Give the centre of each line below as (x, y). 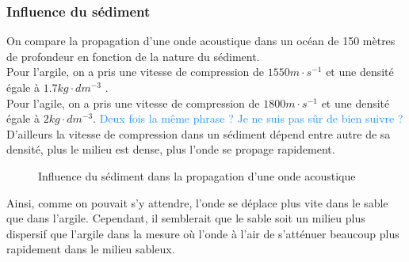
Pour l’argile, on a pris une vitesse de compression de (136, 72)
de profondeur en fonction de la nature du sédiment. (133, 56)
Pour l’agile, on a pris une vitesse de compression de (133, 103)
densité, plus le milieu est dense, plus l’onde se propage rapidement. (171, 149)
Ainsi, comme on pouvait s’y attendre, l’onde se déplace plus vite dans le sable (197, 202)
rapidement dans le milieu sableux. (91, 249)
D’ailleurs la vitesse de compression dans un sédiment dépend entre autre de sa (199, 133)
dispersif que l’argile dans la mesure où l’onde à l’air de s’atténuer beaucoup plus (203, 233)
